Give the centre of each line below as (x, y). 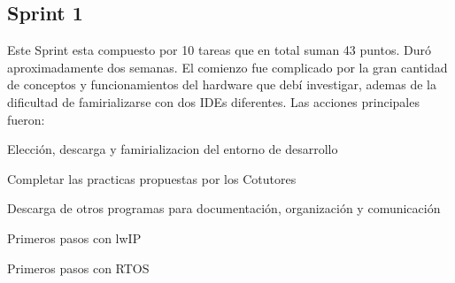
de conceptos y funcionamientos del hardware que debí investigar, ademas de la (222, 84)
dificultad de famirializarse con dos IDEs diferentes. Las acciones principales (213, 101)
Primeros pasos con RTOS (78, 268)
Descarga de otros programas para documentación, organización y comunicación (224, 208)
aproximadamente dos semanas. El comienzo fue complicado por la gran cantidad (227, 67)
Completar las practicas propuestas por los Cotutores (152, 178)
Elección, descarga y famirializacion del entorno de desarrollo (173, 149)
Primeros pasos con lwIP (74, 237)
